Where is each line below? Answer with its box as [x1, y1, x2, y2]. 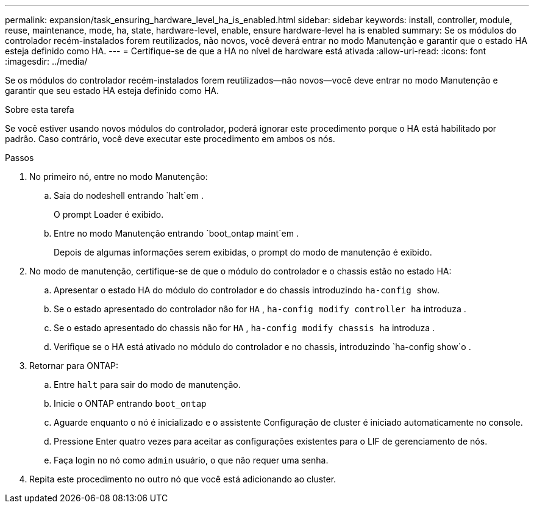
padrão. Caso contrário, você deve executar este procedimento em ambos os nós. [5, 134, 335, 144]
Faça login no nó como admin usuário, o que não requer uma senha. [54, 455, 329, 465]
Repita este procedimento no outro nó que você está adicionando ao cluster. [29, 474, 336, 484]
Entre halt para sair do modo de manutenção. [54, 379, 241, 390]
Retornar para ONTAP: [29, 360, 119, 371]
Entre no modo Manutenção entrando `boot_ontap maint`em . [54, 228, 299, 238]
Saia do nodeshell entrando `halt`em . [54, 190, 204, 201]
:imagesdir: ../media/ [5, 56, 88, 66]
